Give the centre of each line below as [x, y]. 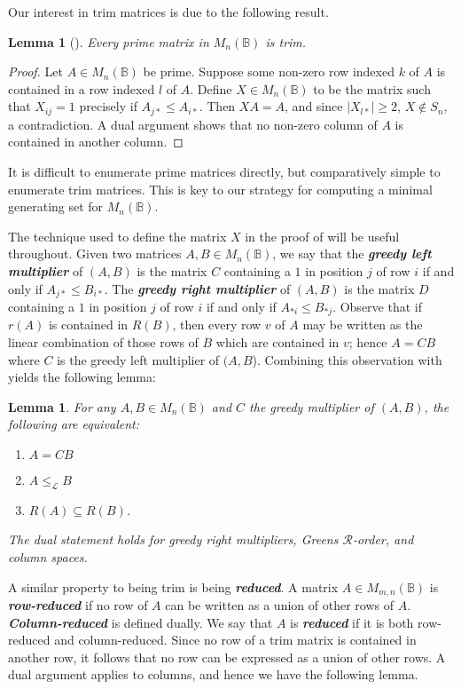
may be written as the [363, 325]
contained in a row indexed [82, 88]
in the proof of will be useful [322, 236]
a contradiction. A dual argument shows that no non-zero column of [193, 124]
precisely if [108, 106]
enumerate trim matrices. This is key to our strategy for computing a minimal [220, 189]
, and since [314, 106]
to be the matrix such [372, 88]
